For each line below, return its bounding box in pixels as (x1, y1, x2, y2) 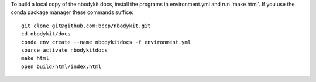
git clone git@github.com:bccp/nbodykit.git (21, 22, 152, 29)
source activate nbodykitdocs (21, 47, 108, 54)
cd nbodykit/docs (21, 31, 71, 37)
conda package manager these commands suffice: (11, 9, 134, 16)
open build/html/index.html (21, 63, 102, 70)
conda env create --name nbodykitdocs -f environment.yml (21, 38, 191, 45)
